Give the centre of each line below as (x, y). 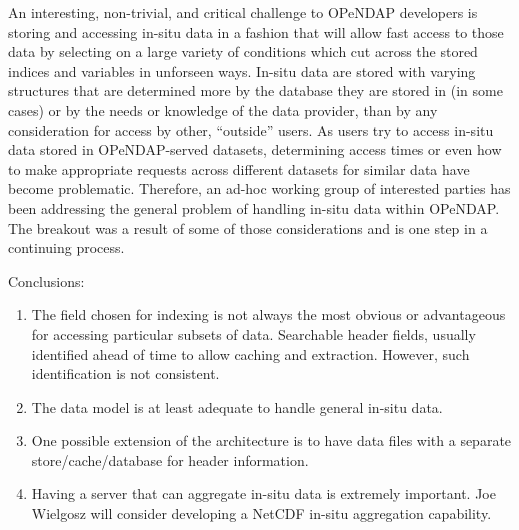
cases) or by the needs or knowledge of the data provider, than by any (223, 109)
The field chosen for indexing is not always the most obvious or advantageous (268, 314)
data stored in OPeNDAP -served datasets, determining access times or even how (255, 149)
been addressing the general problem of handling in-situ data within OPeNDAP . (254, 207)
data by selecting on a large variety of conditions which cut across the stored (243, 51)
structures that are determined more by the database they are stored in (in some (255, 90)
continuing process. (66, 247)
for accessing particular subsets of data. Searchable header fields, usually (253, 333)
